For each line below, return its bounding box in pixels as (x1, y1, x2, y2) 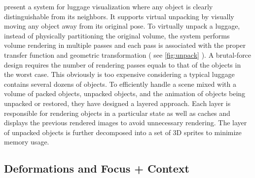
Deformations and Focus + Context (4, 161, 189, 176)
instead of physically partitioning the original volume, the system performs (4, 30, 230, 40)
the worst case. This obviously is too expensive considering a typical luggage (4, 69, 235, 79)
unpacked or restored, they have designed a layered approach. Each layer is (4, 98, 231, 108)
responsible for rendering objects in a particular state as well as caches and (4, 107, 230, 118)
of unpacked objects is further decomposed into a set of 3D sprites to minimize (4, 127, 242, 137)
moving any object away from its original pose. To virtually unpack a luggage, (4, 21, 240, 31)
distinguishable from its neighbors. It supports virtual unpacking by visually (4, 11, 234, 21)
